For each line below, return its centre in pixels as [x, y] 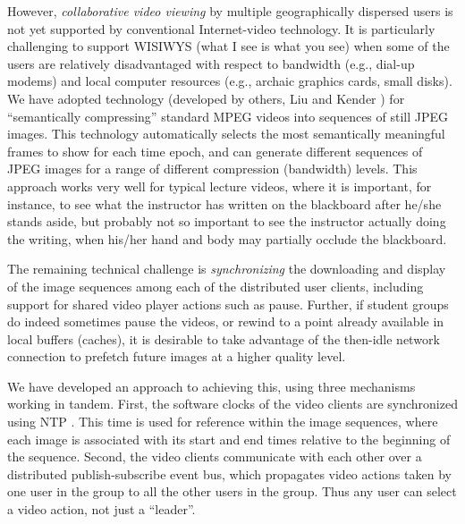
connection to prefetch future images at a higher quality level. [177, 356]
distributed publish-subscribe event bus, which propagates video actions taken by [229, 473]
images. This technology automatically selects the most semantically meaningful [226, 134]
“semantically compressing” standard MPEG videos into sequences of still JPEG [228, 116]
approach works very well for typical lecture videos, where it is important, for [220, 186]
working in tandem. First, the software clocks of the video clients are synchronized [232, 404]
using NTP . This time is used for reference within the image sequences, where [223, 422]
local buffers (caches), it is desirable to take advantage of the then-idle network [224, 338]
